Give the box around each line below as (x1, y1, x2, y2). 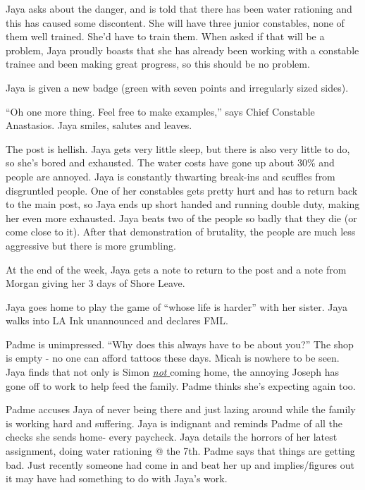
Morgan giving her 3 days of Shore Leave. (6, 276, 185, 290)
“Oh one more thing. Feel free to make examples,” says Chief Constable (6, 104, 315, 118)
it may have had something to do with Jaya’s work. (6, 471, 228, 486)
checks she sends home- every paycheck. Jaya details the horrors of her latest (6, 429, 338, 444)
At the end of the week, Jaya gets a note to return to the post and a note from (6, 262, 347, 276)
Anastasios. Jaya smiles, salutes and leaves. (6, 118, 192, 133)
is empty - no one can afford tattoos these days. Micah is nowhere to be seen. (6, 350, 340, 365)
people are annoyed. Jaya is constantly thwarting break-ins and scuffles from (6, 169, 335, 183)
